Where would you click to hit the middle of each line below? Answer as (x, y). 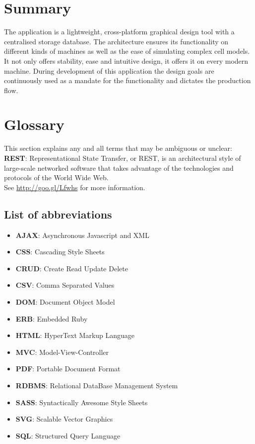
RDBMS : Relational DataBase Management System (97, 385)
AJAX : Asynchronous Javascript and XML (82, 235)
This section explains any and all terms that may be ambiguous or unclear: (118, 148)
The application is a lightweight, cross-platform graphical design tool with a (119, 32)
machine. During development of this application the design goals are (109, 70)
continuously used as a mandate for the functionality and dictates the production (127, 80)
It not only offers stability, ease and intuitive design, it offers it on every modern (126, 60)
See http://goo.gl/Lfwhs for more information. (75, 187)
